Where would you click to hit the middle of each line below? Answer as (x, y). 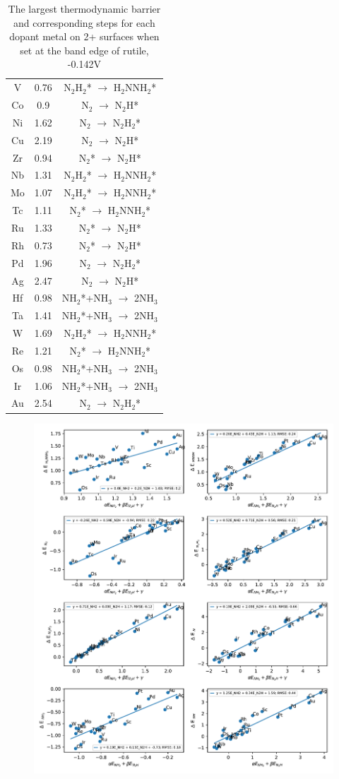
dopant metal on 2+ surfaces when (84, 36)
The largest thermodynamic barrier (84, 8)
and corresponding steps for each (84, 22)
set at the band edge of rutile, (84, 50)
